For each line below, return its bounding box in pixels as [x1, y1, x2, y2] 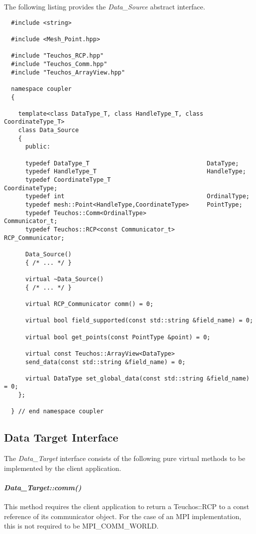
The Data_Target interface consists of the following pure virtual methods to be [4, 453, 246, 463]
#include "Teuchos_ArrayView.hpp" [11, 69, 125, 76]
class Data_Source [18, 127, 79, 134]
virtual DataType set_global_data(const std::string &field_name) [25, 375, 250, 382]
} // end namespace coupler [11, 408, 104, 415]
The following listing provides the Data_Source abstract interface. [4, 1, 205, 11]
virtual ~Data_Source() [25, 275, 104, 283]
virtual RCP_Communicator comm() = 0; [25, 300, 154, 307]
